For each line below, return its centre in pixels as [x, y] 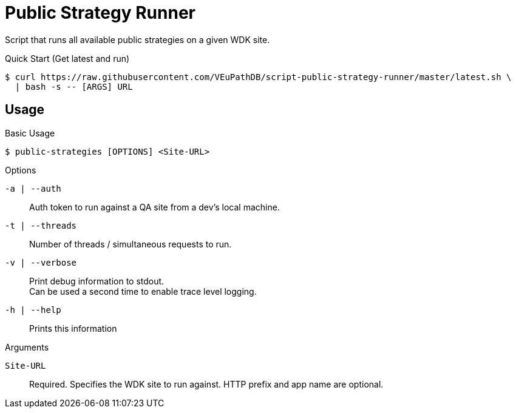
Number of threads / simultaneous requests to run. [131, 244]
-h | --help [33, 310]
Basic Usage [30, 133]
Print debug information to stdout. [97, 281]
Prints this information [73, 328]
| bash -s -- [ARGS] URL [74, 86]
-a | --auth [33, 188]
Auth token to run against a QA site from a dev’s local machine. [154, 207]
